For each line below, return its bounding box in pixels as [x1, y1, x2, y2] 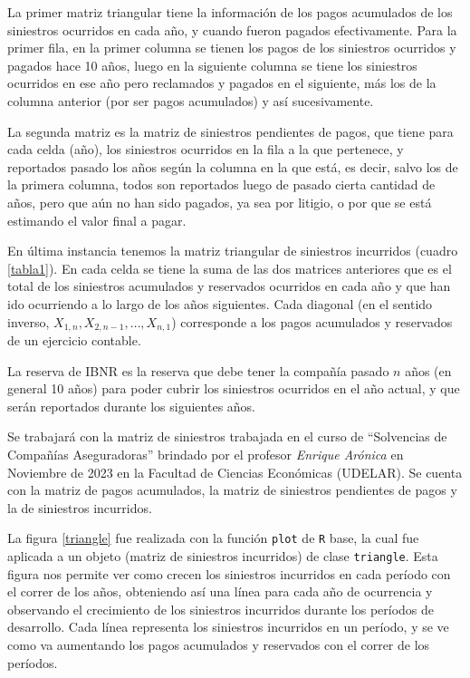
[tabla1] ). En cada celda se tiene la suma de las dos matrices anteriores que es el [7, 258, 452, 277]
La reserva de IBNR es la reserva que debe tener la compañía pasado [7, 361, 389, 380]
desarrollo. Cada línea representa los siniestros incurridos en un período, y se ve [7, 617, 449, 636]
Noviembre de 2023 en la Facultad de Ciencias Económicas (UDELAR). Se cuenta [7, 462, 463, 481]
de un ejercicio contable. [7, 330, 141, 349]
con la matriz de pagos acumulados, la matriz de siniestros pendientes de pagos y [7, 480, 457, 499]
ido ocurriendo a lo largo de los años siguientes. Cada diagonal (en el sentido [7, 294, 433, 313]
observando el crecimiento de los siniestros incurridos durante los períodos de [7, 599, 435, 618]
